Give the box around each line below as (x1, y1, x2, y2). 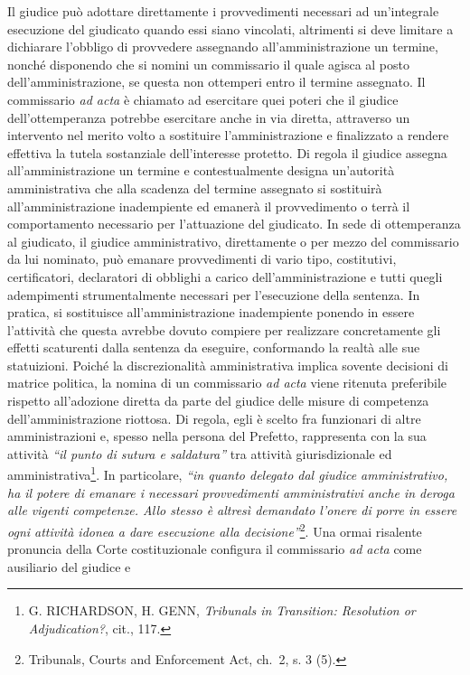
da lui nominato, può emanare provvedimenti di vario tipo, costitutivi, (7, 249, 397, 268)
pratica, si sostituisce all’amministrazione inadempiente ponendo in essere (7, 303, 415, 322)
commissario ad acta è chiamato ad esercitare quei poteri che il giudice (7, 89, 399, 108)
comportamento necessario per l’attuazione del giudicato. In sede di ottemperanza (7, 214, 461, 233)
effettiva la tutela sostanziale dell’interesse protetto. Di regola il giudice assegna (7, 143, 447, 162)
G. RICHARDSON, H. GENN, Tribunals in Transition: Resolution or (28, 601, 416, 620)
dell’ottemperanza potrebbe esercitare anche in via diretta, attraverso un (7, 108, 410, 127)
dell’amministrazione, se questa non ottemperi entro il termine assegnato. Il (7, 72, 426, 91)
